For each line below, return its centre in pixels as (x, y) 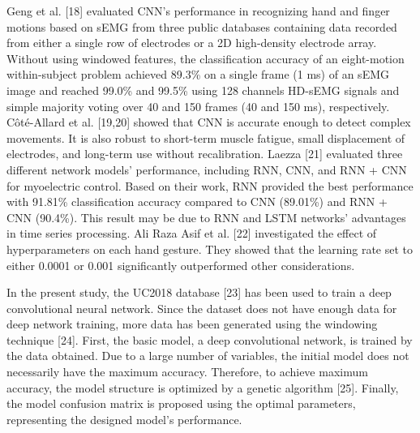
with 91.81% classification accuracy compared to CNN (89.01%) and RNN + (197, 201)
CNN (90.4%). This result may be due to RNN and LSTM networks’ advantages (206, 217)
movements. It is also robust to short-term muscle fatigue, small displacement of (206, 137)
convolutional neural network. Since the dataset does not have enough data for (202, 308)
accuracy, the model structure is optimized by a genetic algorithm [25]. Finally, (203, 387)
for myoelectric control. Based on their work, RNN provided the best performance (210, 185)
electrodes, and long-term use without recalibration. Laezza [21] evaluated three (205, 154)
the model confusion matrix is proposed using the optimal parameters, (181, 403)
